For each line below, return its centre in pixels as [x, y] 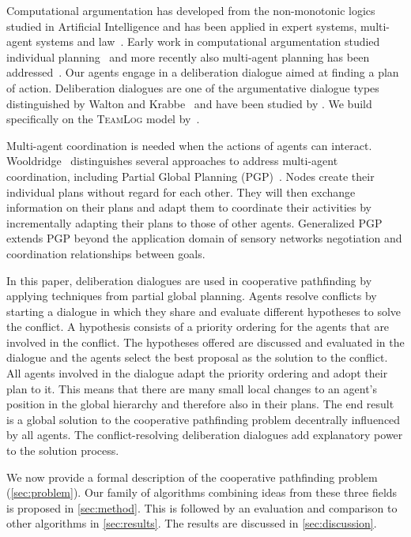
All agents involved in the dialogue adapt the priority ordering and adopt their [197, 373]
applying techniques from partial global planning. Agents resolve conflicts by [192, 296]
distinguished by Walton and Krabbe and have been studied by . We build [189, 103]
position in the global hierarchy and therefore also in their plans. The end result [200, 404]
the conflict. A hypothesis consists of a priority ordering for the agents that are [198, 327]
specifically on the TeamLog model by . [103, 119]
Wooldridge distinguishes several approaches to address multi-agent [172, 161]
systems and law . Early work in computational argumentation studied [208, 41]
